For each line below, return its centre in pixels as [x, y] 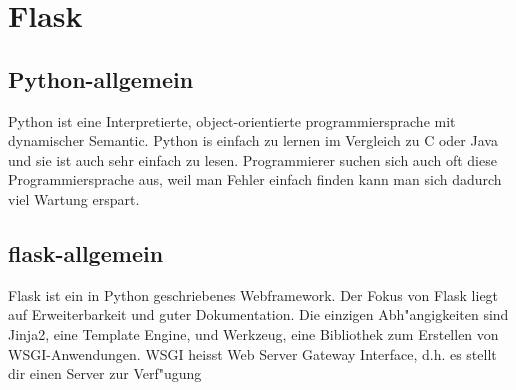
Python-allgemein [101, 78]
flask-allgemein [86, 252]
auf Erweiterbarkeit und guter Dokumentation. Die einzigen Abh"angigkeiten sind [258, 314]
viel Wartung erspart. [74, 198]
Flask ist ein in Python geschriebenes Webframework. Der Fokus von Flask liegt [253, 294]
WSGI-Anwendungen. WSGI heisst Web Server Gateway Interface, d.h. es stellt [252, 353]
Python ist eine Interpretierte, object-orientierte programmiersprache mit [232, 120]
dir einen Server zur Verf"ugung [105, 373]
